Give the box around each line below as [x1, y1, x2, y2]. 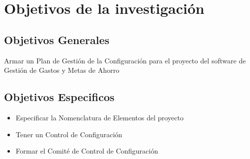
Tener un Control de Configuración [15, 129, 122, 139]
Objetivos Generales [4, 32, 110, 47]
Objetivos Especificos [4, 89, 115, 105]
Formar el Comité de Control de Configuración [15, 146, 158, 156]
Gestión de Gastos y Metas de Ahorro [4, 65, 119, 75]
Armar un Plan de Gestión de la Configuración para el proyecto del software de [4, 55, 246, 65]
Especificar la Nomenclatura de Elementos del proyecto [15, 112, 184, 122]
